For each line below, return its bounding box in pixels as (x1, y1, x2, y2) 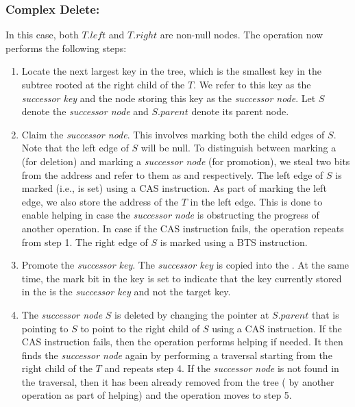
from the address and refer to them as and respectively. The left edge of (21, 167, 323, 182)
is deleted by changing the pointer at (114, 307, 269, 321)
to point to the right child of (80, 321, 200, 335)
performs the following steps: (5, 40, 127, 55)
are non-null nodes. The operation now (160, 27, 323, 42)
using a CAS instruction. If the (212, 321, 342, 335)
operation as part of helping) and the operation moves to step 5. (21, 388, 292, 402)
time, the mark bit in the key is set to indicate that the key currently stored (21, 271, 342, 285)
